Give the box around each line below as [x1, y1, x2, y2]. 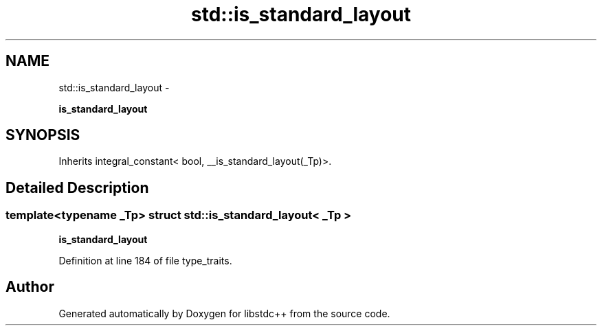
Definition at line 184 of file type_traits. [58, 254, 232, 266]
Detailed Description [5, 179, 149, 196]
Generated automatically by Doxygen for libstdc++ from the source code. [58, 307, 390, 319]
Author [5, 278, 54, 296]
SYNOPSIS [5, 126, 80, 144]
